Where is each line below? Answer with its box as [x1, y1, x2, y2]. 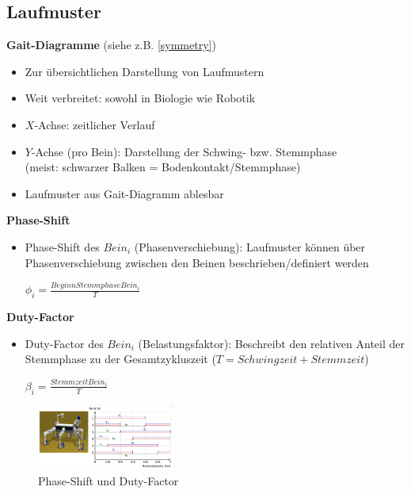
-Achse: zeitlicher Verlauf [34, 116, 155, 132]
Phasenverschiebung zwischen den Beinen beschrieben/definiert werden [25, 254, 369, 270]
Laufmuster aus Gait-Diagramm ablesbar [25, 185, 224, 201]
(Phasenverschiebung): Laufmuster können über [134, 238, 366, 255]
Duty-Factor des [25, 335, 104, 351]
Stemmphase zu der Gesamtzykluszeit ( [25, 350, 216, 367]
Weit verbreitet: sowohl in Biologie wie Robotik [25, 90, 256, 106]
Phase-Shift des [25, 238, 100, 255]
